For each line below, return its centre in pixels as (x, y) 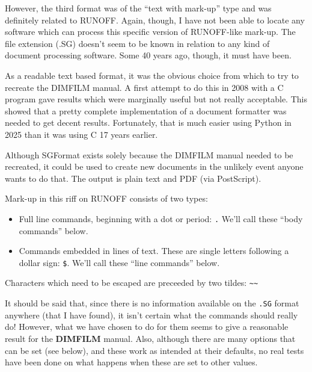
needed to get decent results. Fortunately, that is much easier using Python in (148, 122)
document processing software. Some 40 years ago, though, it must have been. (148, 55)
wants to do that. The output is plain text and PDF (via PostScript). (133, 178)
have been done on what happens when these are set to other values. (131, 362)
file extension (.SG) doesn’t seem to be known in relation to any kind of (137, 43)
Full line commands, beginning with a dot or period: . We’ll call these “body (161, 218)
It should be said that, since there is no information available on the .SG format (152, 303)
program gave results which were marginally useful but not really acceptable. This (156, 99)
